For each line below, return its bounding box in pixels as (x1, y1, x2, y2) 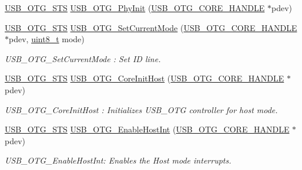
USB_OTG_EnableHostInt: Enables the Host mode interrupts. (5, 154, 231, 166)
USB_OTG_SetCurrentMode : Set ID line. (5, 52, 161, 64)
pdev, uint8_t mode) (9, 33, 85, 45)
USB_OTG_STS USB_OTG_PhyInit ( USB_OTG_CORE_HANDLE (5, 2, 265, 13)
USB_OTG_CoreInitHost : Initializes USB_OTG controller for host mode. (5, 103, 278, 115)
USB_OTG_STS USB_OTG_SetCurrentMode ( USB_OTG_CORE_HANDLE (5, 21, 297, 33)
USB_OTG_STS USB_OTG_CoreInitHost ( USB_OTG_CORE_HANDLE (5, 72, 284, 84)
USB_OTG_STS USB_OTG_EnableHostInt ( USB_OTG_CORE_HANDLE (5, 123, 290, 135)
